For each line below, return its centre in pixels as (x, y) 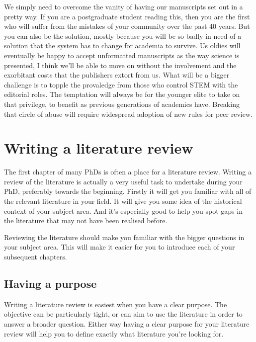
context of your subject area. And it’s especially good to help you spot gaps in (123, 211)
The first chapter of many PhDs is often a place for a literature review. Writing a (128, 172)
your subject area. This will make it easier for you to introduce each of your (120, 247)
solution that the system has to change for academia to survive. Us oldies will (122, 45)
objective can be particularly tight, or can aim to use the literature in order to (123, 314)
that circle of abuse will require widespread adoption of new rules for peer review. (128, 114)
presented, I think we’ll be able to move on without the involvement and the (120, 65)
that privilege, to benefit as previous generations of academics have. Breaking (122, 104)
